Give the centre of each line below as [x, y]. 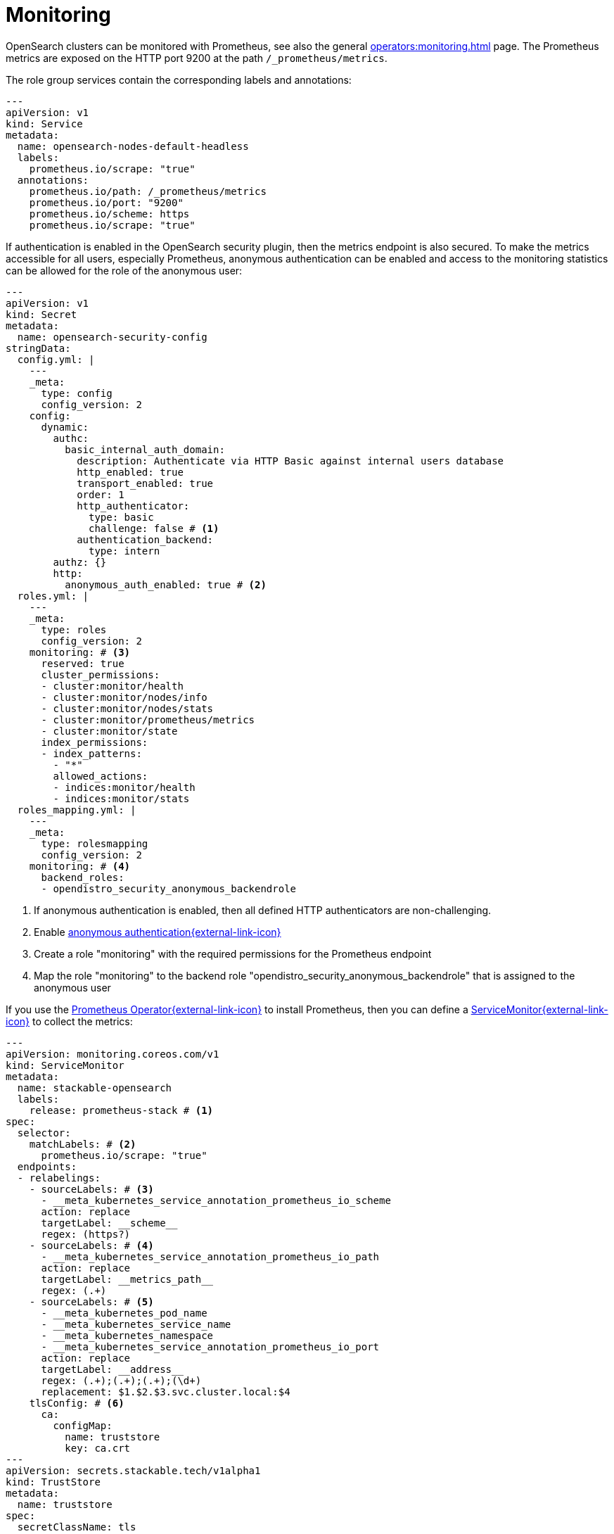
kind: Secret [41, 314]
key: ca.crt [98, 1448]
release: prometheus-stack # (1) [121, 1110]
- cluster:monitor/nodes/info [124, 697]
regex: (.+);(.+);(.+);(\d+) [121, 1380]
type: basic [121, 517]
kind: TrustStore [53, 1482]
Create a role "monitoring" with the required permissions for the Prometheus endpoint [233, 953]
